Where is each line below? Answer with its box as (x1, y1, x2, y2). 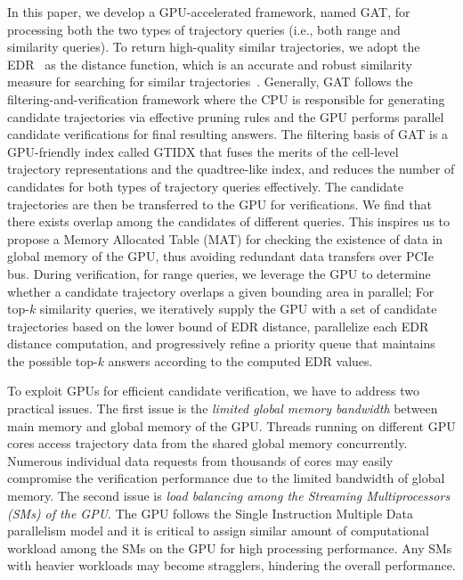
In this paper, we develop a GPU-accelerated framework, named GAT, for (7, 3, 410, 20)
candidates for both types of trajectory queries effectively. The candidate (7, 176, 403, 195)
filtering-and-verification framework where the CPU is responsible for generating (7, 89, 445, 108)
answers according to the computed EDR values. (108, 351, 373, 370)
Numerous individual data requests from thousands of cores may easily (7, 451, 394, 470)
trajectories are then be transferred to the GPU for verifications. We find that (7, 194, 432, 213)
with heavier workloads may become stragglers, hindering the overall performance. (7, 556, 456, 575)
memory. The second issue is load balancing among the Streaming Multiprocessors (7, 486, 451, 505)
